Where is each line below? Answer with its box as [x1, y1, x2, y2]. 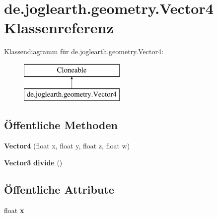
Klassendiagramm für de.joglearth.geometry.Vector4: [4, 46, 163, 57]
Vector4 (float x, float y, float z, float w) [4, 141, 130, 151]
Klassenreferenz [4, 17, 114, 38]
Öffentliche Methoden [4, 117, 118, 133]
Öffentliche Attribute [4, 181, 114, 197]
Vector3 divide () [4, 157, 63, 167]
